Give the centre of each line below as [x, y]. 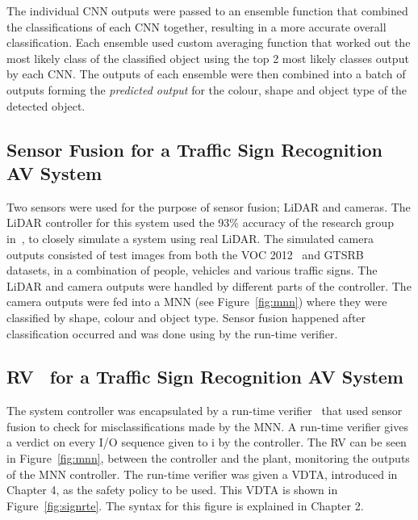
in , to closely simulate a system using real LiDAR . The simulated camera [190, 238]
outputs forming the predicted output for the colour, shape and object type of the [207, 89]
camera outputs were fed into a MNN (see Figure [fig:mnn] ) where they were [197, 302]
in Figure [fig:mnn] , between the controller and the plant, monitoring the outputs [208, 458]
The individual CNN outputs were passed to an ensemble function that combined [207, 10]
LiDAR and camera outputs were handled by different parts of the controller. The [209, 285]
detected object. [46, 105]
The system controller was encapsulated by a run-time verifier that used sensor [205, 411]
